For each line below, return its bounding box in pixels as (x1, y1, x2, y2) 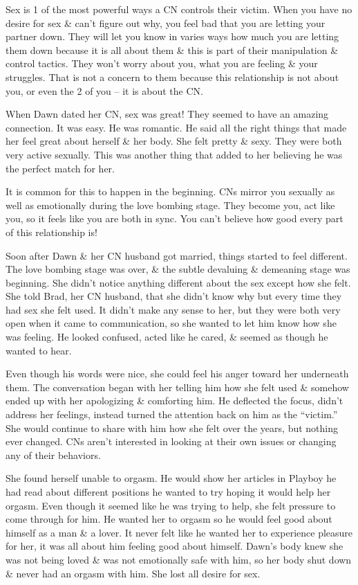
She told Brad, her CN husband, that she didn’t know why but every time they (6, 289, 342, 303)
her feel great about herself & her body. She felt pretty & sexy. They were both (6, 134, 342, 148)
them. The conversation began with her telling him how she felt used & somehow (6, 379, 349, 394)
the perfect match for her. (6, 161, 115, 175)
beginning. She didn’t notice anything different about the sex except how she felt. (6, 275, 351, 289)
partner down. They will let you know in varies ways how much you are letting (6, 29, 339, 44)
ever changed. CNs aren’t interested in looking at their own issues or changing (6, 434, 337, 449)
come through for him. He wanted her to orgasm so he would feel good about (6, 512, 332, 526)
